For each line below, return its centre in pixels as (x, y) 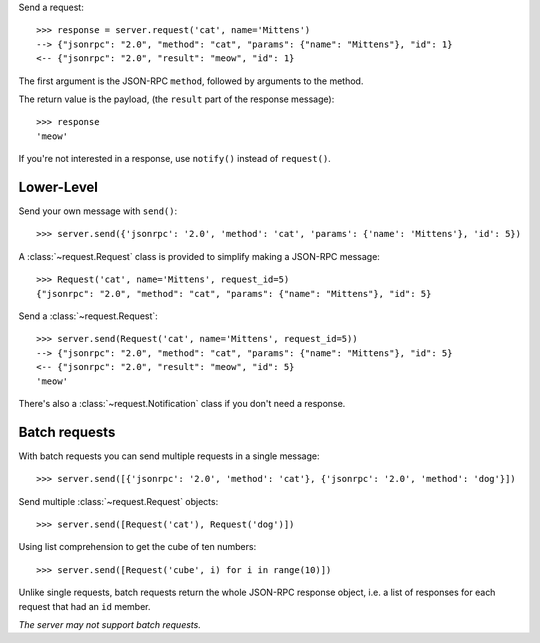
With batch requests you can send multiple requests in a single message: (169, 456)
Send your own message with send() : (98, 211)
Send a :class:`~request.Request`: (88, 316)
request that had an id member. (84, 606)
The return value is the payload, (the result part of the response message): (176, 99)
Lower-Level (58, 186)
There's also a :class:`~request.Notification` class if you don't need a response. (182, 403)
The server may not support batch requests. (110, 624)
